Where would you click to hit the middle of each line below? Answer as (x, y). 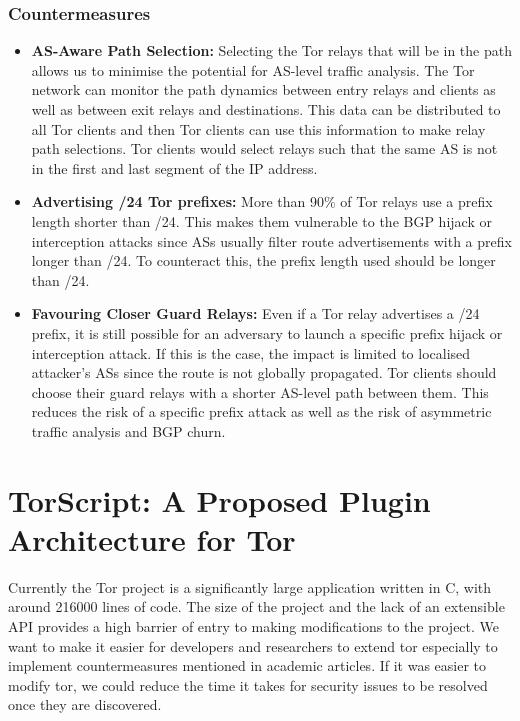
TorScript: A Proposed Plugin (219, 499)
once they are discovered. (85, 704)
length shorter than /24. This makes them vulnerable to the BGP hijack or (261, 220)
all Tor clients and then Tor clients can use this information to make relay (258, 128)
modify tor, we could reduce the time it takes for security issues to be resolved (248, 684)
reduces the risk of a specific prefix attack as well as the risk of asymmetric (261, 411)
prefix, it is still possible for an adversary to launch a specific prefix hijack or (267, 332)
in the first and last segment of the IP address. (174, 167)
